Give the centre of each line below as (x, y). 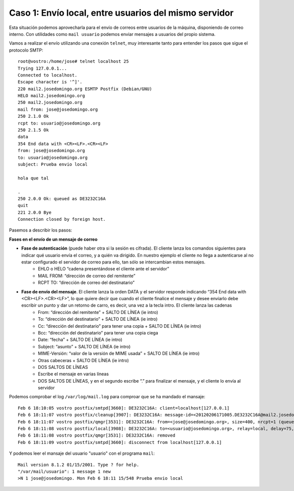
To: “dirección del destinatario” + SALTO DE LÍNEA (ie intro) (98, 319)
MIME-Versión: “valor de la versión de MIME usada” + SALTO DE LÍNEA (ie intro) (119, 354)
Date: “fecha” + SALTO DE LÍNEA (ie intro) (80, 340)
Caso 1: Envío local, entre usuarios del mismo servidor (121, 13)
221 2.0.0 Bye (35, 212)
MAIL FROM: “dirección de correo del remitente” (87, 276)
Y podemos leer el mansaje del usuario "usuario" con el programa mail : (82, 453)
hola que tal (33, 178)
